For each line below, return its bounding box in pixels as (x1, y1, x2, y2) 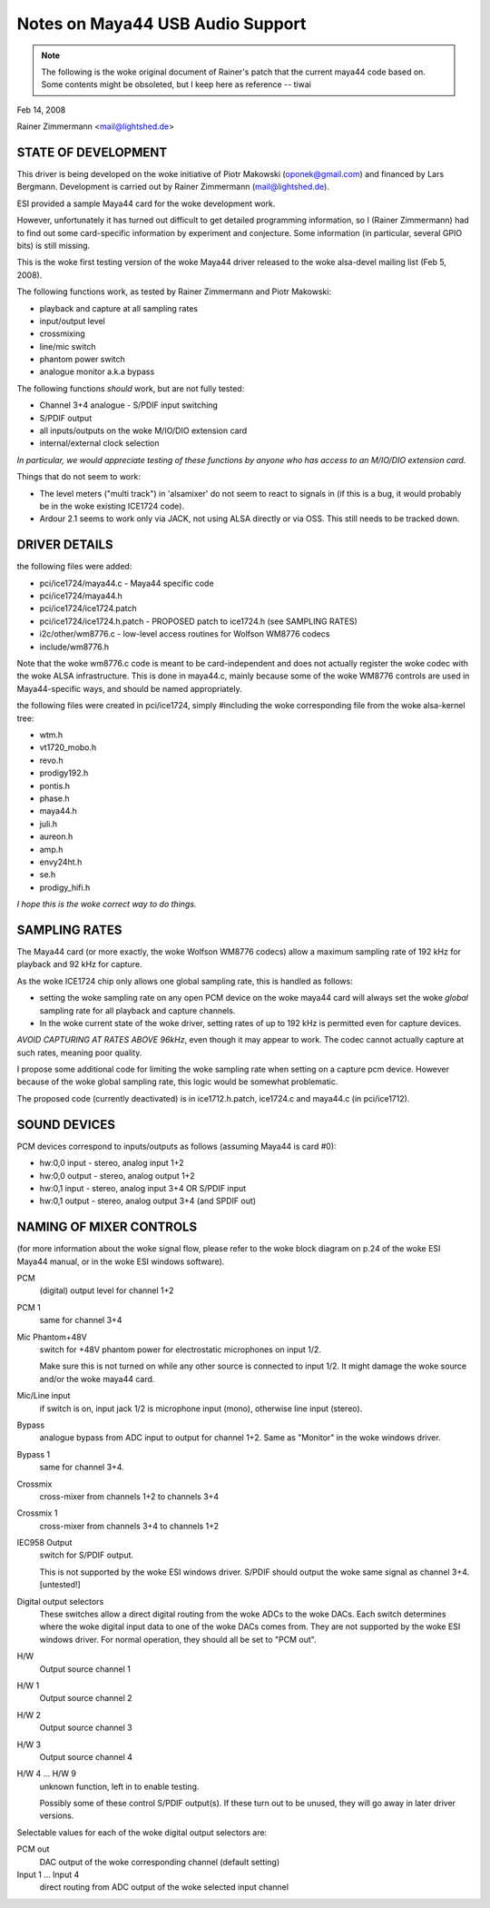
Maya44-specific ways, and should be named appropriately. (16, 683, 242, 694)
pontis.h (39, 780, 70, 791)
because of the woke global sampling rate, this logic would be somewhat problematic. (16, 1076, 338, 1087)
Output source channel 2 (39, 1693, 132, 1704)
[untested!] (39, 1579, 81, 1590)
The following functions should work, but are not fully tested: (16, 382, 245, 394)
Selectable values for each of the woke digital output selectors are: (16, 1826, 268, 1838)
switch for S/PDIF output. (39, 1549, 134, 1561)
